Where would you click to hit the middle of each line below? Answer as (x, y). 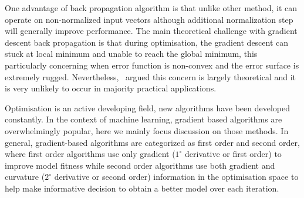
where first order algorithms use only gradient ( (90, 154)
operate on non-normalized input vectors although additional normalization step (149, 19)
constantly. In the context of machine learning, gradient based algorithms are (143, 119)
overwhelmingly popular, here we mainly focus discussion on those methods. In (147, 130)
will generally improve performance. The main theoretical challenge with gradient (151, 31)
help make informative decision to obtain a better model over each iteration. (142, 188)
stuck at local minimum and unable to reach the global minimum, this (131, 54)
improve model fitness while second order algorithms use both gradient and (140, 165)
